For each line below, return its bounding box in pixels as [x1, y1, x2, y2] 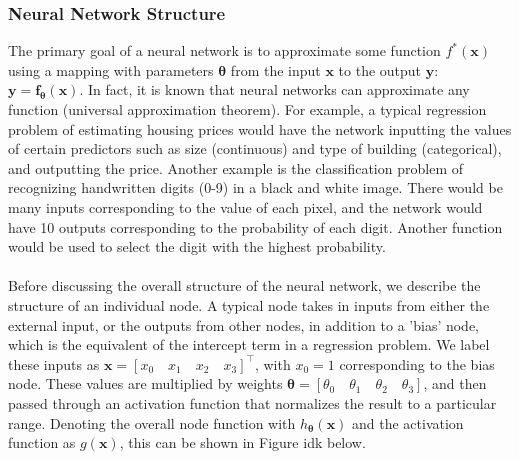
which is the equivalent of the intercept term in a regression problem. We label [8, 334, 490, 355]
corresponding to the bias [339, 353, 495, 374]
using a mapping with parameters [8, 59, 214, 80]
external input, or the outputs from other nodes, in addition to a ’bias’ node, [8, 314, 480, 335]
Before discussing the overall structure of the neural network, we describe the [8, 275, 481, 296]
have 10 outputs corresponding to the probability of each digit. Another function [8, 216, 503, 237]
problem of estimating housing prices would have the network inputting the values [8, 118, 512, 139]
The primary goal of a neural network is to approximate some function [8, 40, 441, 61]
